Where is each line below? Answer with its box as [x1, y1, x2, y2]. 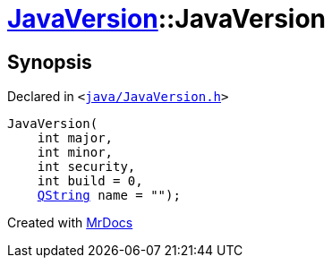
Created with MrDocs [7, 215, 133, 231]
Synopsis [7, 50, 92, 73]
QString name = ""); [37, 188, 181, 203]
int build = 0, [37, 174, 143, 189]
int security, [37, 159, 136, 175]
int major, [37, 131, 114, 146]
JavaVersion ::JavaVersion [7, 4, 327, 34]
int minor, [37, 145, 114, 160]
